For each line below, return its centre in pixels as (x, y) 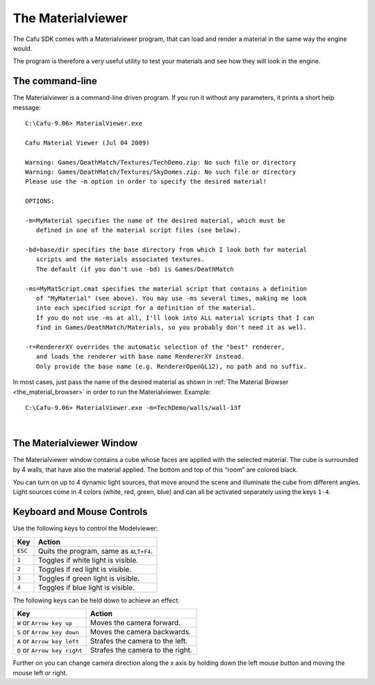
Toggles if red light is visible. (85, 569)
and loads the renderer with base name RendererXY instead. (140, 357)
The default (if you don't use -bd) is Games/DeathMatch (135, 269)
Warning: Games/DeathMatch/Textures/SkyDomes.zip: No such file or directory (161, 172)
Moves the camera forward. (135, 623)
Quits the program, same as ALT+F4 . (95, 551)
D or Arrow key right (50, 650)
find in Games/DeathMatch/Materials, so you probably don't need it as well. (172, 328)
